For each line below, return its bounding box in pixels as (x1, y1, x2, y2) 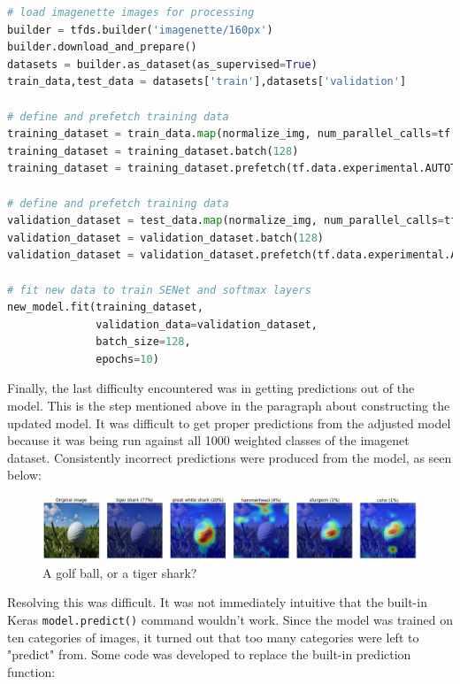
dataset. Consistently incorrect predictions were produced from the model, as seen (7, 448, 452, 466)
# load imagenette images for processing (7, 6, 255, 19)
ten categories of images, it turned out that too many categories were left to (7, 627, 419, 646)
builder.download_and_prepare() (7, 41, 197, 54)
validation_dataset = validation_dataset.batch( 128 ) (7, 231, 324, 244)
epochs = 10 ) (96, 352, 159, 365)
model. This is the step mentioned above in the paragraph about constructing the (7, 396, 450, 415)
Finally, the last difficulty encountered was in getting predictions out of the (7, 379, 415, 397)
